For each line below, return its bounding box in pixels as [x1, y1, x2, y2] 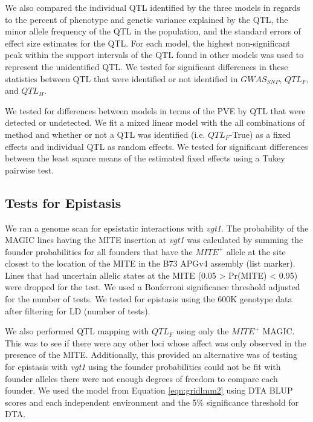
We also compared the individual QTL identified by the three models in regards [5, 1, 300, 13]
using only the [176, 325, 229, 337]
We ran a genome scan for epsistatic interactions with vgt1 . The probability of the [5, 221, 309, 234]
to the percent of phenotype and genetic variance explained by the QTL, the [5, 13, 288, 25]
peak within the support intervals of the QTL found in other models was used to [5, 48, 304, 61]
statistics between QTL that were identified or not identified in [5, 72, 238, 85]
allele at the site [226, 245, 286, 258]
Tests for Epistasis [5, 193, 121, 212]
